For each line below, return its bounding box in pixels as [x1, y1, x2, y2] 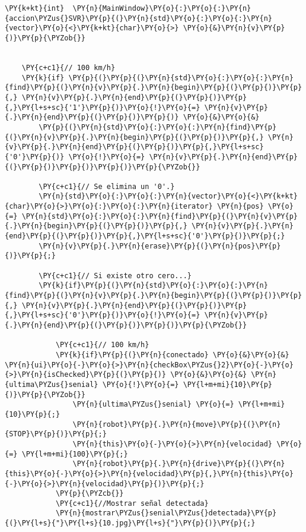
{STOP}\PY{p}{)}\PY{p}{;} [5, 430, 107, 439]
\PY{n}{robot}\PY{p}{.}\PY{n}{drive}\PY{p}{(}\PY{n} [72, 459, 285, 468]
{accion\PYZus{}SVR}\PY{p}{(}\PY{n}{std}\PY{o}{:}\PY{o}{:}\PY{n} [5, 14, 273, 23]
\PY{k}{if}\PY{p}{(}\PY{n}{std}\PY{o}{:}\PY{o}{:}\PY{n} [39, 281, 268, 290]
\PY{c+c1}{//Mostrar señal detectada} [55, 499, 209, 508]
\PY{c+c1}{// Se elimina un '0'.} [39, 182, 175, 191]
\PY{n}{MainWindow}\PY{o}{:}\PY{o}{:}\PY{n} [72, 4, 251, 12]
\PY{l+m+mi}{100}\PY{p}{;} [21, 449, 128, 458]
